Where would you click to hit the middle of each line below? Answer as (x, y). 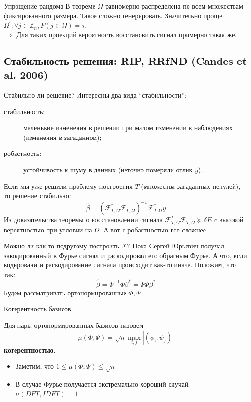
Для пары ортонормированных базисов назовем (74, 325)
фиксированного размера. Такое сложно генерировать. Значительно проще (113, 15)
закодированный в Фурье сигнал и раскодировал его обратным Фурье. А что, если (125, 255)
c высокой (229, 220)
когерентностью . (30, 349)
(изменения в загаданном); (63, 137)
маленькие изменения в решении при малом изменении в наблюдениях (128, 128)
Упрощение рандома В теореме (50, 6)
